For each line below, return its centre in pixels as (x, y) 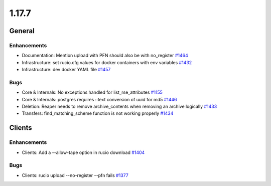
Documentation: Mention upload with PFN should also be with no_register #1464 (105, 56)
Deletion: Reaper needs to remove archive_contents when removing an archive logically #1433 (119, 107)
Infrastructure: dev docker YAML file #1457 (66, 70)
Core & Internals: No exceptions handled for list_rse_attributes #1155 (92, 92)
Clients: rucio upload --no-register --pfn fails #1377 (75, 175)
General (22, 31)
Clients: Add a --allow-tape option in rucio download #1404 (83, 152)
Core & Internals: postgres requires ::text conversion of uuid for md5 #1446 (100, 99)
